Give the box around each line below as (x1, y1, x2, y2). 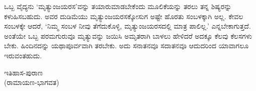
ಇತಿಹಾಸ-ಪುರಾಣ (4, 67, 43, 77)
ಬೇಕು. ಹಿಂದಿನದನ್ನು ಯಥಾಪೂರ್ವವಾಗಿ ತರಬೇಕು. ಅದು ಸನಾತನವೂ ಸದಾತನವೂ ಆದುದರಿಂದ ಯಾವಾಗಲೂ (4, 40, 249, 51)
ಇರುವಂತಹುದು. (4, 50, 42, 60)
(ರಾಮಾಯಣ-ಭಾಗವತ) (4, 77, 59, 87)
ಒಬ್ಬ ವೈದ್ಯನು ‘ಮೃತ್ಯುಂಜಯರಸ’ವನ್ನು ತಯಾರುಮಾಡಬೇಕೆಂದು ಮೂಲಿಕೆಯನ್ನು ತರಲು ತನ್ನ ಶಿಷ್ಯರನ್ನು (4, 1, 232, 11)
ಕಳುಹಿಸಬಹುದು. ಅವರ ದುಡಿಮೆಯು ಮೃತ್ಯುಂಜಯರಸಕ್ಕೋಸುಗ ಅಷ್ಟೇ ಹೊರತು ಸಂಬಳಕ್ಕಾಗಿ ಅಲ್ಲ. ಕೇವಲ (4, 11, 243, 21)
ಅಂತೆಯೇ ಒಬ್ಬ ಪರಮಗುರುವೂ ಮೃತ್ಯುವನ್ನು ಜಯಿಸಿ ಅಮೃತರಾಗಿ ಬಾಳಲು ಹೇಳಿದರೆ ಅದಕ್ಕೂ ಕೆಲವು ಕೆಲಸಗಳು (4, 30, 252, 41)
